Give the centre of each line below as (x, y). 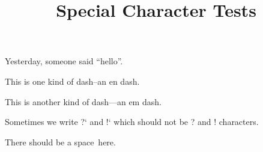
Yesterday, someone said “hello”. (64, 61)
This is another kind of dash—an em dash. (83, 101)
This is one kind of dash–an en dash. (72, 81)
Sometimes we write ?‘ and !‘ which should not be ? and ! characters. (132, 122)
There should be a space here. (60, 141)
